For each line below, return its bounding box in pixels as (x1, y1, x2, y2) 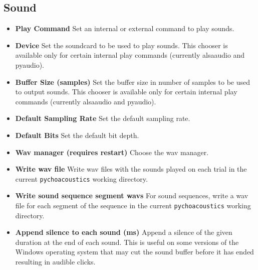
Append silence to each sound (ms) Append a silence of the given (15, 227, 232, 237)
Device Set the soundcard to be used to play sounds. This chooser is (15, 40, 228, 50)
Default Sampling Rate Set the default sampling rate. (15, 113, 190, 123)
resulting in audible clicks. (15, 256, 96, 267)
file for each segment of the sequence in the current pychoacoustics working (15, 200, 251, 210)
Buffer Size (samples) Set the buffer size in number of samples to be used (15, 76, 250, 87)
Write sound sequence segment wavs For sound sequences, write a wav (15, 190, 248, 201)
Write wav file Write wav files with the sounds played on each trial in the (15, 164, 247, 174)
